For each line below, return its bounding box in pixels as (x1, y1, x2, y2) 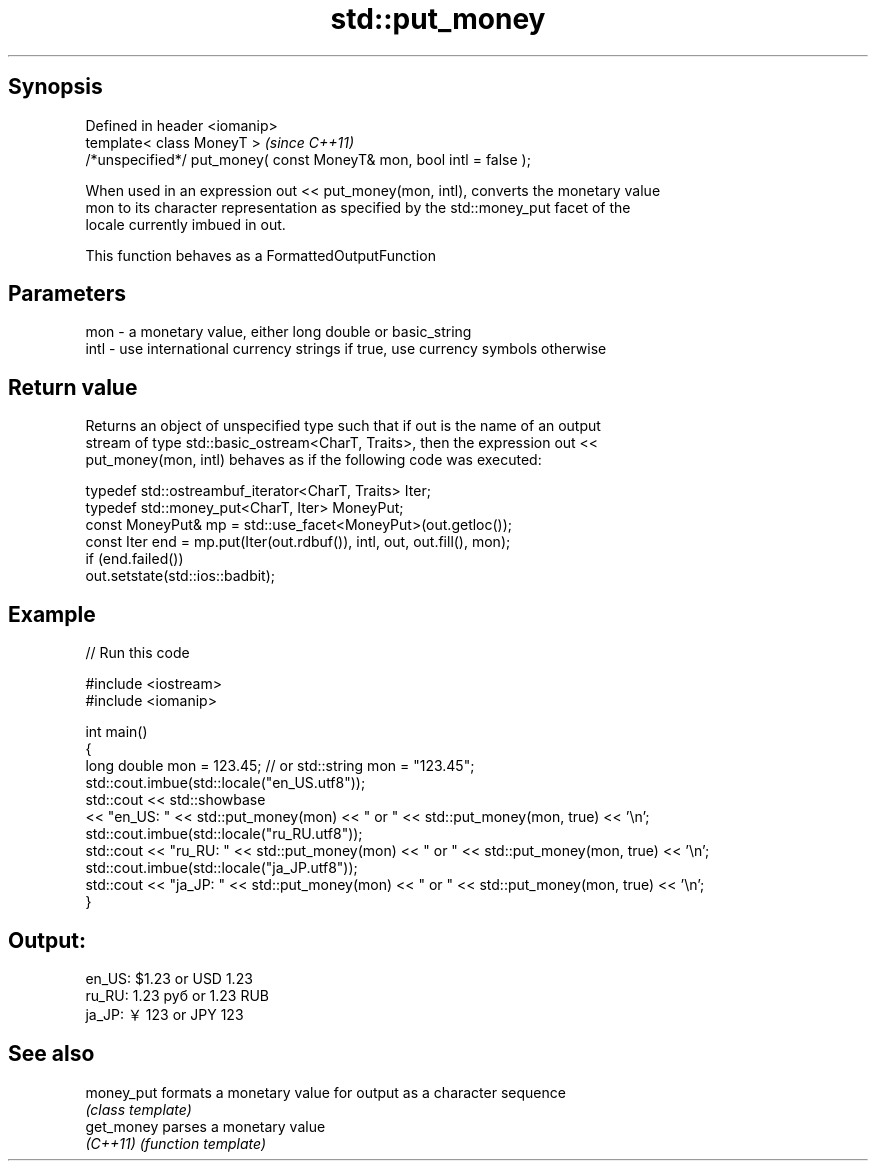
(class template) (85, 1100, 192, 1118)
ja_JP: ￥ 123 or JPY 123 (85, 1005, 244, 1023)
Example (8, 601, 96, 627)
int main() (85, 723, 148, 741)
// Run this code (85, 644, 190, 662)
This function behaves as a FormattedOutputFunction (85, 246, 436, 264)
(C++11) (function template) (85, 1134, 267, 1152)
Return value (8, 374, 138, 400)
